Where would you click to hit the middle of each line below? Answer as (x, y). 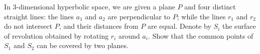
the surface (239, 26)
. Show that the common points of (201, 35)
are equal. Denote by (179, 26)
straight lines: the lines (39, 16)
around (129, 35)
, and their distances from (99, 26)
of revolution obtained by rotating (56, 35)
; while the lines (201, 16)
